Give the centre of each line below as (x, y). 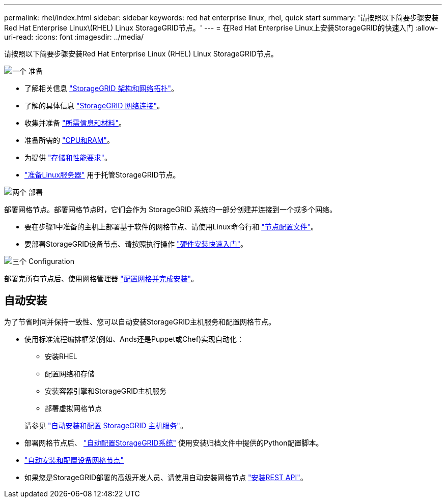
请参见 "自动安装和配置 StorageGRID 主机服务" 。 (106, 425)
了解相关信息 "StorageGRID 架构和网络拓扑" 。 (101, 88)
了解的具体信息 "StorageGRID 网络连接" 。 (94, 106)
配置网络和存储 (70, 373)
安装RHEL (61, 356)
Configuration (51, 261)
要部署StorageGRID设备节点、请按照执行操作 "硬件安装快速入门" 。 (136, 244)
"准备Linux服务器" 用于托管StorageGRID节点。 (102, 175)
